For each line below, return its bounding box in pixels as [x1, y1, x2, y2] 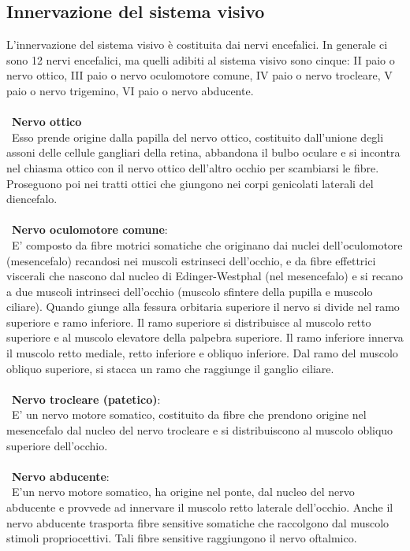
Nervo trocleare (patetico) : [12, 390, 161, 407]
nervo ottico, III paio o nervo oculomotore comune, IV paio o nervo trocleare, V [6, 67, 393, 83]
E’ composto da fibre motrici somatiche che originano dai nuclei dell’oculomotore [11, 236, 403, 253]
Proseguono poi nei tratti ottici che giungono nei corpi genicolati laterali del [6, 175, 374, 191]
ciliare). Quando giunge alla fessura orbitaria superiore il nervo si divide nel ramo [6, 298, 400, 315]
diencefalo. [6, 190, 58, 207]
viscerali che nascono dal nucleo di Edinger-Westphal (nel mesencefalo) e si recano [6, 268, 404, 284]
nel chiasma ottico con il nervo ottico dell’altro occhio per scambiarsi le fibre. [6, 159, 379, 176]
